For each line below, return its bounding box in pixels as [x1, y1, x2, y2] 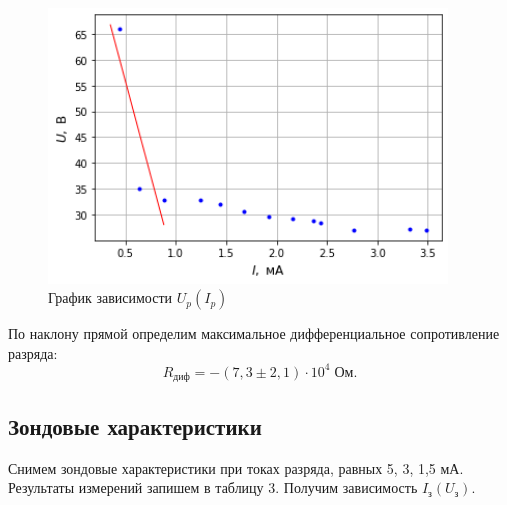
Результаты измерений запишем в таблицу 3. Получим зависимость [8, 477, 418, 498]
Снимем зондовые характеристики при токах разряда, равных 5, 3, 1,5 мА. [8, 457, 464, 478]
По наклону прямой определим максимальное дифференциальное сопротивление [8, 323, 500, 344]
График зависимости [48, 287, 173, 308]
